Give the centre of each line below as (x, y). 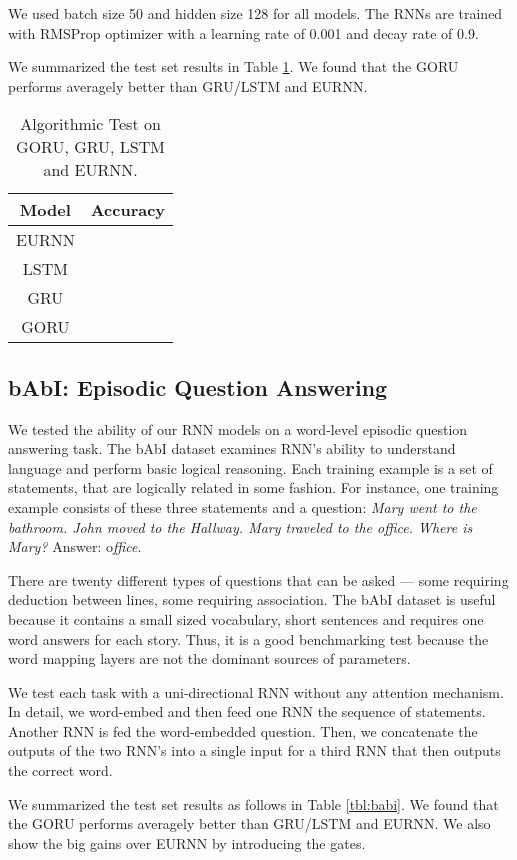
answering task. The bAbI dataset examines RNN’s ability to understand (232, 448)
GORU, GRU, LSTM (90, 147)
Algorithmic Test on (90, 124)
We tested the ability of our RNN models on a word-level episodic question (238, 428)
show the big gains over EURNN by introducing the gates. (187, 842)
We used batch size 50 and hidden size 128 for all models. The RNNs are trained (255, 13)
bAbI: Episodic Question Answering (198, 386)
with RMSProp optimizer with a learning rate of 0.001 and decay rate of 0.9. (243, 32)
